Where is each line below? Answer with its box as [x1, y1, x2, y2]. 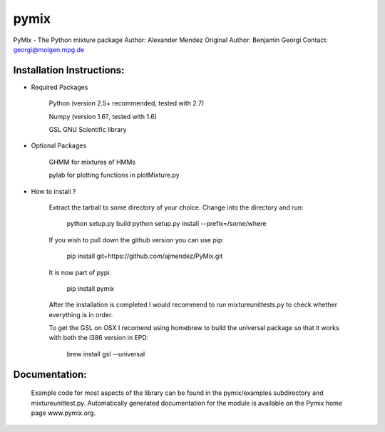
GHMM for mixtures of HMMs [48, 158, 136, 166]
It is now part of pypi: [48, 268, 112, 277]
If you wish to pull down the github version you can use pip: [48, 235, 224, 244]
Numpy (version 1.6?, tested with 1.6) [48, 112, 157, 120]
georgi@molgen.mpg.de [13, 45, 85, 53]
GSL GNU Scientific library [48, 125, 127, 134]
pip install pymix [66, 284, 115, 292]
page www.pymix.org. [31, 408, 96, 417]
